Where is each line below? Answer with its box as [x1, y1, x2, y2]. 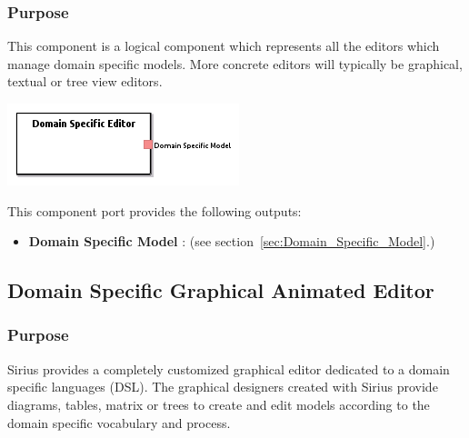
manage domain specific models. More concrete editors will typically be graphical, [7, 54, 463, 73]
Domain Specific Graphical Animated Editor [7, 276, 434, 304]
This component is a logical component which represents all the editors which [7, 36, 440, 55]
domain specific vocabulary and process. [7, 413, 231, 432]
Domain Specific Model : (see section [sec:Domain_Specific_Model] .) [28, 232, 435, 251]
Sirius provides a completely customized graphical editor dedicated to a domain [7, 359, 450, 378]
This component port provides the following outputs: [7, 201, 302, 220]
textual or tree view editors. [7, 72, 163, 91]
